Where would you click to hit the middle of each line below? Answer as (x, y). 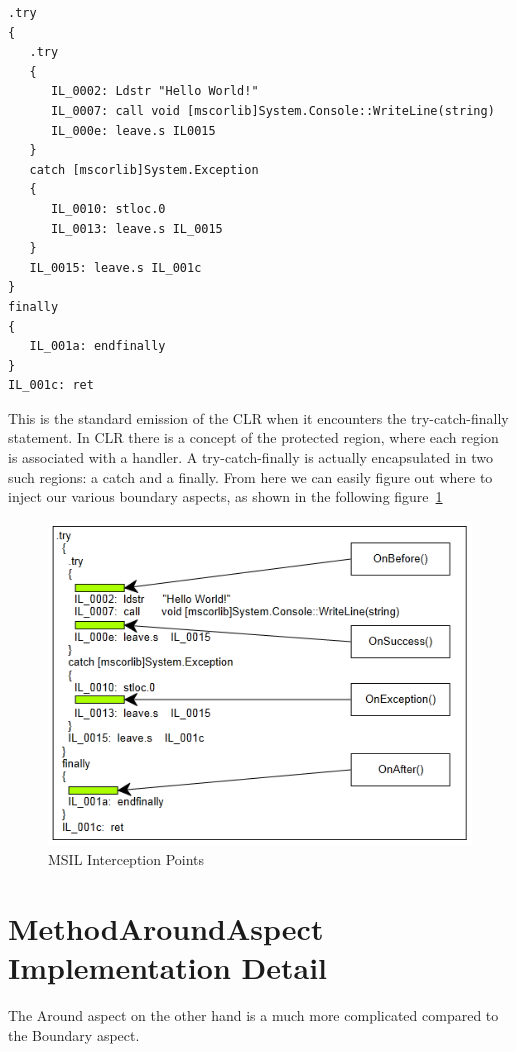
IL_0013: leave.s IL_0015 (136, 228)
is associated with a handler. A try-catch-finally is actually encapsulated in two (251, 457)
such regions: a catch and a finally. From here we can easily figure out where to (250, 476)
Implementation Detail (168, 967)
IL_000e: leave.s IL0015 (133, 130)
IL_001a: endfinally (97, 346)
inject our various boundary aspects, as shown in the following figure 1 (225, 496)
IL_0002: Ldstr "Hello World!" (154, 91)
